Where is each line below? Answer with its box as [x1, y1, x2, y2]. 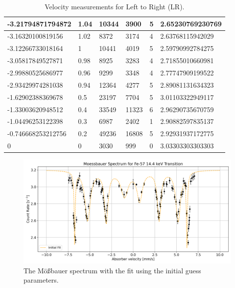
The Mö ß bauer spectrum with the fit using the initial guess [23, 265, 201, 275]
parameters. [23, 275, 59, 285]
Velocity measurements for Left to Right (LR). [45, 1, 185, 11]
